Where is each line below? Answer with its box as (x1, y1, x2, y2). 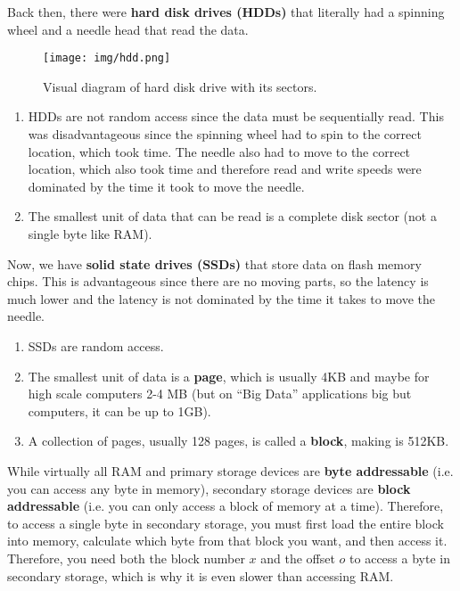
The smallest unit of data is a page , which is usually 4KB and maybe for (28, 366, 430, 385)
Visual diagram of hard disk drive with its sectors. (43, 77, 317, 95)
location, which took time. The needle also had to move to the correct (28, 142, 411, 160)
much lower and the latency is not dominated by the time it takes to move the (7, 289, 436, 308)
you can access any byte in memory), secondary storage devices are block (7, 479, 411, 497)
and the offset (260, 548, 335, 567)
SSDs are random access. (28, 336, 164, 355)
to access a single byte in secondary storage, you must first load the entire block (7, 513, 444, 532)
